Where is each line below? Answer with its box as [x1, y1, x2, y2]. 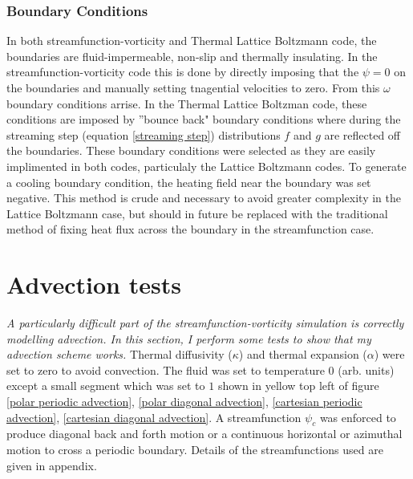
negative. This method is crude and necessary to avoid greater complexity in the [6, 189, 401, 206]
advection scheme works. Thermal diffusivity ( [6, 346, 233, 363]
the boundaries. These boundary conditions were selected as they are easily [6, 142, 376, 159]
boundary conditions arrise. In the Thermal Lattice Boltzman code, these [6, 95, 367, 112]
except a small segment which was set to [6, 377, 205, 394]
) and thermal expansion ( [238, 346, 367, 363]
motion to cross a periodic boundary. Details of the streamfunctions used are [6, 441, 383, 458]
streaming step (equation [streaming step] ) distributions [6, 126, 281, 143]
